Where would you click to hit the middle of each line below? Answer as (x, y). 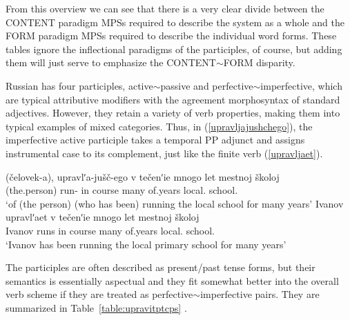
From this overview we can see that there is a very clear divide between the (165, 8)
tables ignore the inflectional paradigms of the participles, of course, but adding (174, 49)
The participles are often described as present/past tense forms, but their (161, 267)
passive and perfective (207, 85)
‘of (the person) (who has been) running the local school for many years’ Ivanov (175, 203)
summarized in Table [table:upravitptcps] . (96, 307)
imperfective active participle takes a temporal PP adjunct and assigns (155, 140)
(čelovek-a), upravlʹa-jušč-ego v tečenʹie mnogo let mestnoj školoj (143, 176)
